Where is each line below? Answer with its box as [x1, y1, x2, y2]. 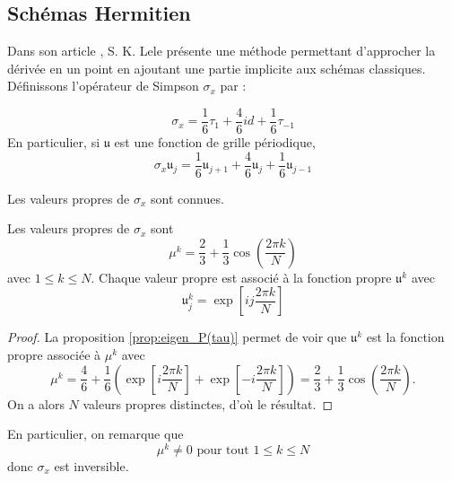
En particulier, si [7, 133, 100, 152]
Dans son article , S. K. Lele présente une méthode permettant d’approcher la [7, 41, 436, 60]
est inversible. [54, 456, 129, 475]
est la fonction [366, 328, 445, 346]
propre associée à [7, 345, 101, 364]
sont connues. [150, 188, 224, 207]
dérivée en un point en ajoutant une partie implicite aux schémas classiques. [7, 58, 426, 77]
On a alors [7, 394, 65, 413]
